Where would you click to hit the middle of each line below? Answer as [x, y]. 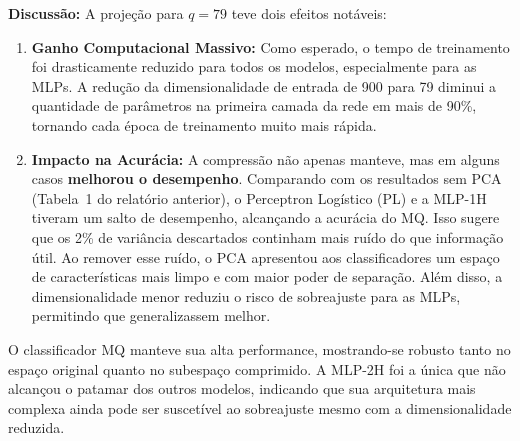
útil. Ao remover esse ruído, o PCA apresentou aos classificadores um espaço [265, 256]
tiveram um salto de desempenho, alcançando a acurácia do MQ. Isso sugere [265, 217]
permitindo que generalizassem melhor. [151, 315]
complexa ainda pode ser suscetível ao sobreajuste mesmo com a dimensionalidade [260, 407]
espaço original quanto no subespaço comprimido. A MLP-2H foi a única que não [257, 368]
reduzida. [36, 427]
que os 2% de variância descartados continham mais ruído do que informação [267, 236]
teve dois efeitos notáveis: [309, 13]
